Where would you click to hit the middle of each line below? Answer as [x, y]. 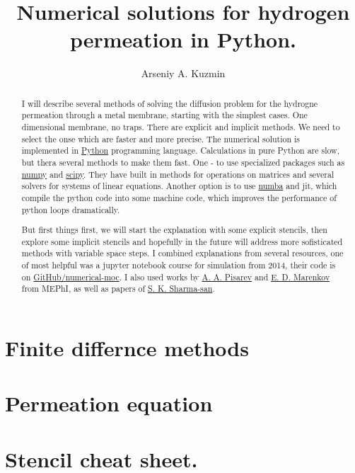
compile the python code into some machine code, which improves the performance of [179, 197]
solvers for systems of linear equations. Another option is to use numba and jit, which [179, 186]
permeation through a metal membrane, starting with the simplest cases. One [164, 115]
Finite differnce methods [127, 348]
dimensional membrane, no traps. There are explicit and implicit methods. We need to [181, 127]
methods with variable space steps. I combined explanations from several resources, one [182, 253]
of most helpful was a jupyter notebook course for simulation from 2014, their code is [179, 265]
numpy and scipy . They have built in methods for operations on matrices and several [178, 174]
